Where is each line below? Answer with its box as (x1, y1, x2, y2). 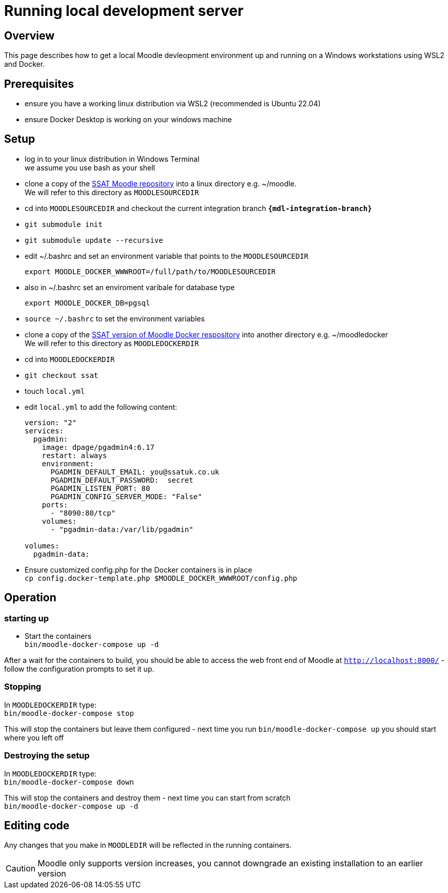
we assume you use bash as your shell (25, 163, 155, 172)
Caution (6, 863, 36, 874)
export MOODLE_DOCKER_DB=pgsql (25, 298, 150, 307)
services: (25, 426, 64, 435)
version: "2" (25, 418, 77, 427)
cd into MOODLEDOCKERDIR (25, 354, 115, 364)
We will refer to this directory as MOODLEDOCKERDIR (25, 338, 199, 348)
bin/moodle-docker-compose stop (4, 709, 134, 717)
